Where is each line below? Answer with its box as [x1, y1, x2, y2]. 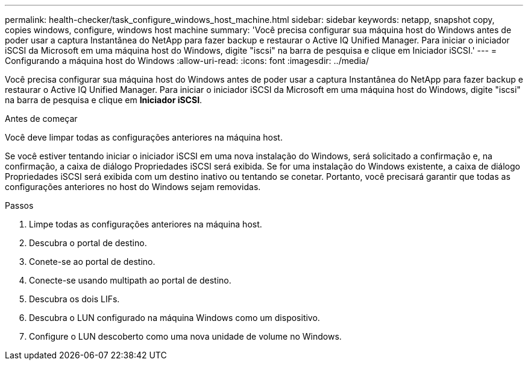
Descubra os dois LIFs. [29, 294, 120, 304]
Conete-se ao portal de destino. [29, 256, 156, 267]
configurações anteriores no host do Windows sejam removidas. [5, 182, 261, 192]
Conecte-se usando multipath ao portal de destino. [29, 275, 231, 285]
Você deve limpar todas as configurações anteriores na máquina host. [5, 132, 283, 142]
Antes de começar [5, 113, 78, 124]
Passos [5, 200, 34, 211]
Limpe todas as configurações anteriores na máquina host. [29, 219, 262, 229]
